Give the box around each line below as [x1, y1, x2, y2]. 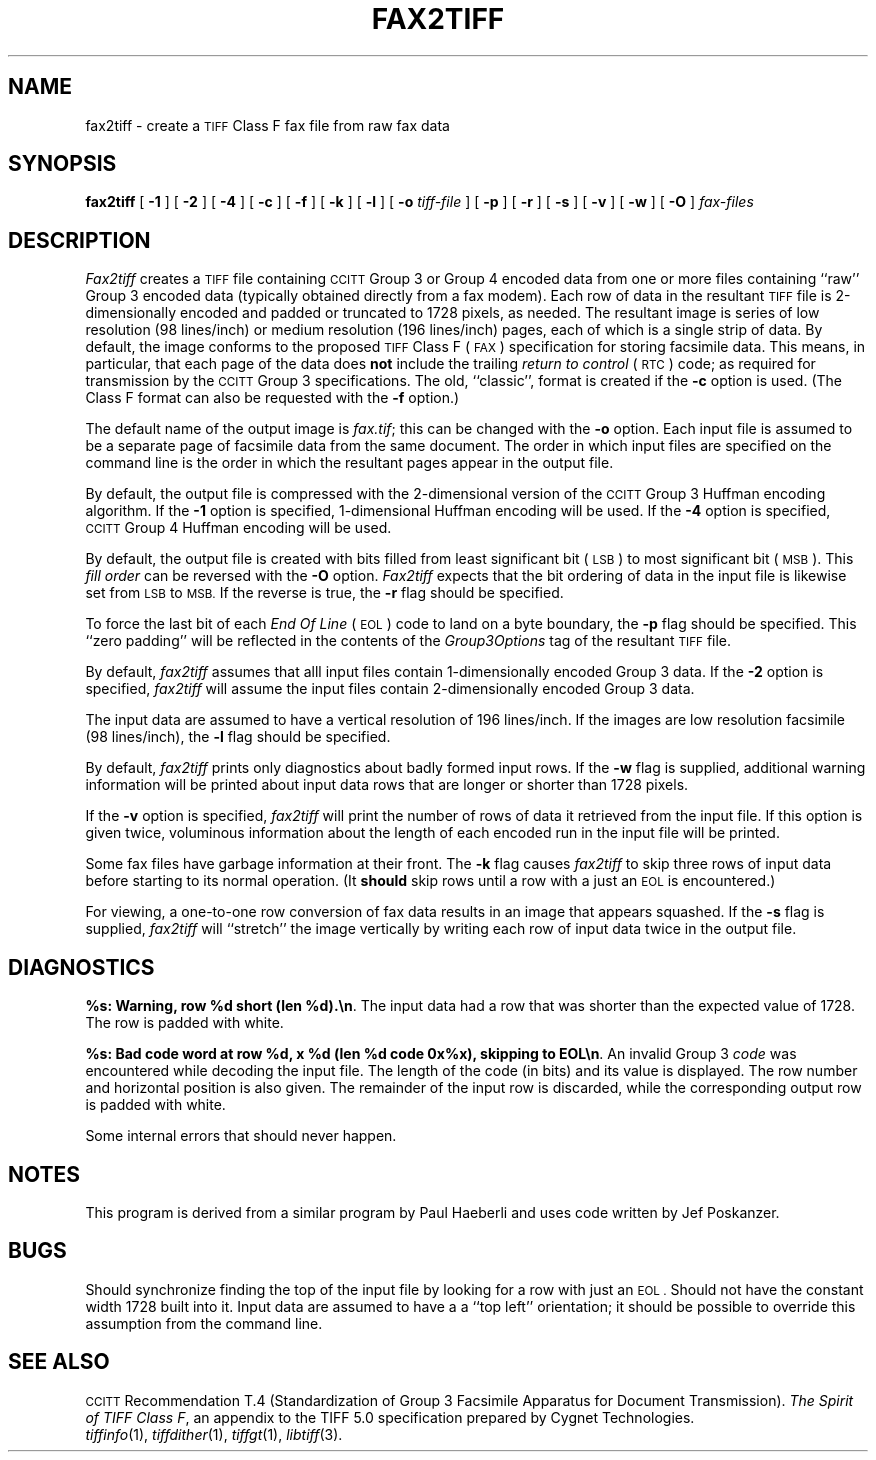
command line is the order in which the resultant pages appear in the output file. [85, 454, 614, 472]
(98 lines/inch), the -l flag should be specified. [85, 728, 391, 746]
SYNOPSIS [8, 151, 117, 177]
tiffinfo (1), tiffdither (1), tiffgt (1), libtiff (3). [85, 1425, 343, 1443]
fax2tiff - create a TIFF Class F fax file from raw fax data [85, 116, 450, 134]
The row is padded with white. [85, 1014, 284, 1032]
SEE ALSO [8, 1349, 110, 1375]
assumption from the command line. [85, 1314, 323, 1332]
